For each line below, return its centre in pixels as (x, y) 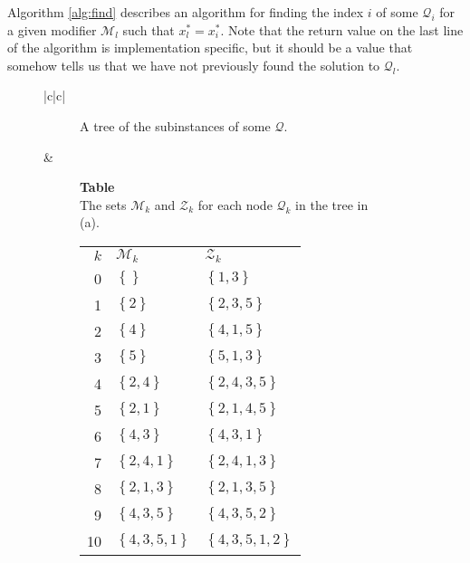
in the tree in (332, 204)
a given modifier (52, 29)
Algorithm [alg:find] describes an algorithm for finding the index (186, 12)
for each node (235, 204)
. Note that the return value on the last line (342, 29)
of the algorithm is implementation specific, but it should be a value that (210, 48)
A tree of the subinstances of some (175, 125)
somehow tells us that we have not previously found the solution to (194, 65)
